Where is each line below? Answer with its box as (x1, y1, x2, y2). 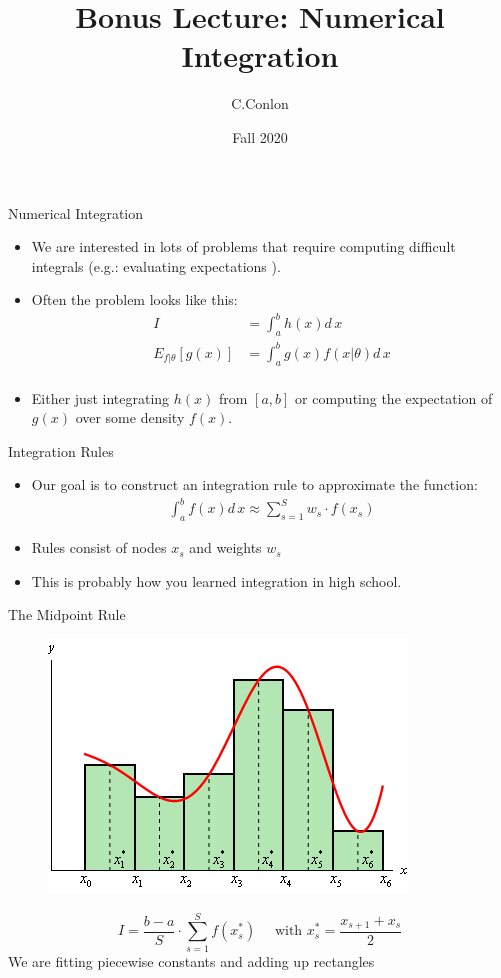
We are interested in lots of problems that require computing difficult (31, 236, 456, 257)
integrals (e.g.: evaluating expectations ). (31, 255, 281, 276)
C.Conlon (231, 93, 289, 114)
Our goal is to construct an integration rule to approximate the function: (31, 474, 478, 495)
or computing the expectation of (295, 387, 493, 408)
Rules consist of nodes (31, 537, 167, 558)
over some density (75, 407, 185, 428)
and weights (189, 537, 262, 558)
